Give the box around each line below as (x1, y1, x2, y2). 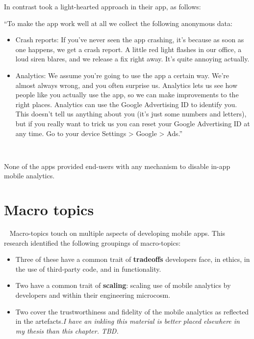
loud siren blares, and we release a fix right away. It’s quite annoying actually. (15, 54, 250, 64)
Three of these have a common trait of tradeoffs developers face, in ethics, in (15, 254, 250, 264)
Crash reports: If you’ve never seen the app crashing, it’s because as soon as (15, 34, 244, 45)
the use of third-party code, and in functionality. (15, 263, 161, 274)
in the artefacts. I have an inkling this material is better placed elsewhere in (15, 316, 240, 326)
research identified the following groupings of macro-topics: (4, 237, 181, 248)
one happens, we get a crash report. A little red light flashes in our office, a (15, 44, 242, 54)
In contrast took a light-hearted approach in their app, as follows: (4, 1, 201, 11)
